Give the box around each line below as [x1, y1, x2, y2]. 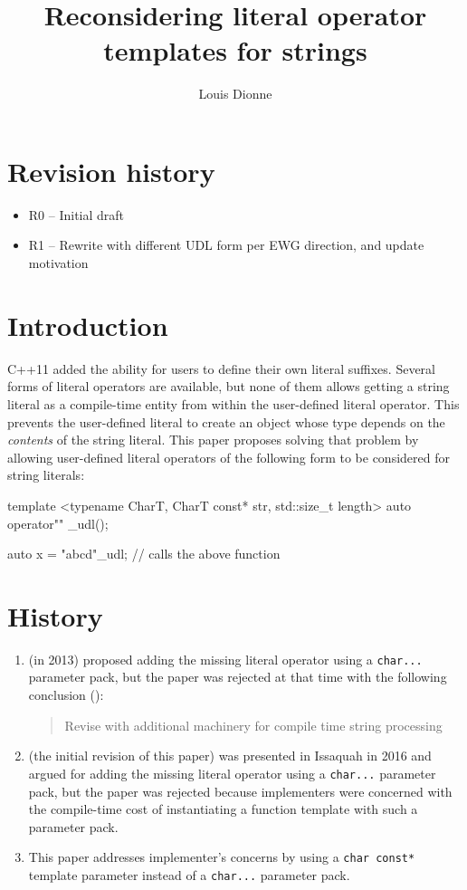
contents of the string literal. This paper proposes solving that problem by [7, 430, 419, 449]
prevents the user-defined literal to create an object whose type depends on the [7, 412, 445, 431]
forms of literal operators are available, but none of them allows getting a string [7, 377, 450, 396]
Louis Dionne [198, 84, 272, 103]
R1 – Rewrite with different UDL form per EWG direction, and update [28, 235, 424, 254]
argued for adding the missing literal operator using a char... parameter [28, 763, 436, 782]
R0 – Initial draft [28, 205, 125, 224]
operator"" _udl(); [7, 513, 109, 532]
